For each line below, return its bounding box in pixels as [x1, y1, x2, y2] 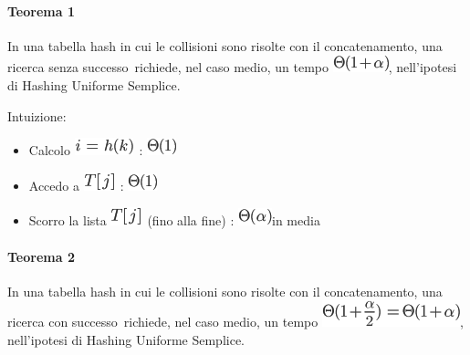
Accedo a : [28, 175, 124, 194]
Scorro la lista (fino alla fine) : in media [28, 211, 320, 230]
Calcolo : [28, 141, 143, 160]
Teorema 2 [7, 246, 75, 266]
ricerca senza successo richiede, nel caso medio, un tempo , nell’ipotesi [7, 57, 457, 77]
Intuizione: [7, 106, 67, 125]
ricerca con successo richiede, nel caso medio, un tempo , [7, 312, 464, 331]
